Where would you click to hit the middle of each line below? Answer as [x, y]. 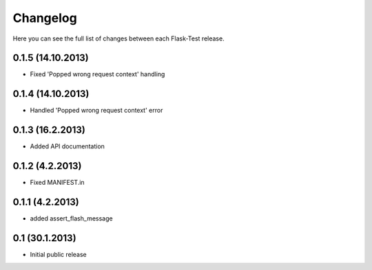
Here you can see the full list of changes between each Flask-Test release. [118, 38]
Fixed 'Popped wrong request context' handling [97, 74]
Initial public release [59, 254]
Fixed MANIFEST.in [58, 183]
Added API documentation [67, 146]
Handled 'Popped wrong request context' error [96, 111]
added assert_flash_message [71, 218]
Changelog [45, 18]
